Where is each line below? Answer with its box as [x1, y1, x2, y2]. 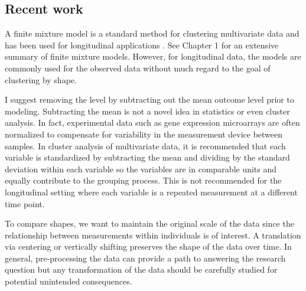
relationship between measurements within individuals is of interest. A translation [5, 228, 301, 241]
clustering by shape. [5, 73, 77, 86]
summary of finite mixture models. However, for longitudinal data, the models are [5, 50, 301, 63]
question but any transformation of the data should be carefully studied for [5, 263, 278, 276]
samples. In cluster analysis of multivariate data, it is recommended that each [5, 139, 286, 152]
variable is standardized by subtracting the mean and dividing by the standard [5, 151, 290, 164]
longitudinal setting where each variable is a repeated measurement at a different [5, 185, 298, 198]
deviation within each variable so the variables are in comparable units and [5, 162, 277, 175]
